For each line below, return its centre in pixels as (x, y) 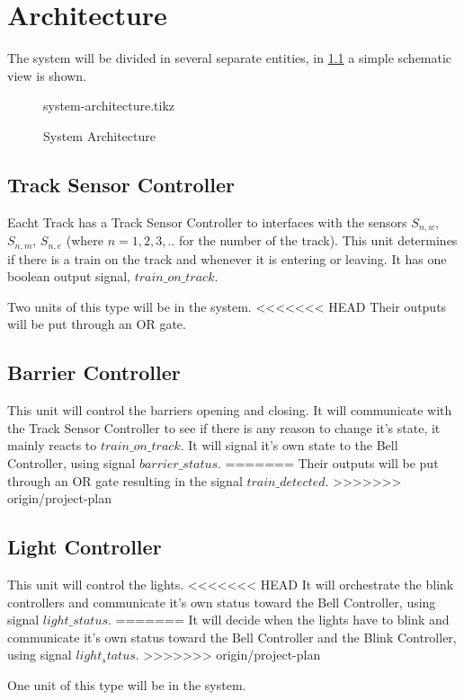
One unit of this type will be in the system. (127, 684)
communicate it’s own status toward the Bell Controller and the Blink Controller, (232, 637)
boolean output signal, (69, 276)
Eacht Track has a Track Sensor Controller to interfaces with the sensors (207, 222)
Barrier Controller (94, 372)
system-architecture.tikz (109, 106)
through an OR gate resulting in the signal (125, 480)
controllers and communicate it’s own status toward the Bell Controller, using (222, 602)
